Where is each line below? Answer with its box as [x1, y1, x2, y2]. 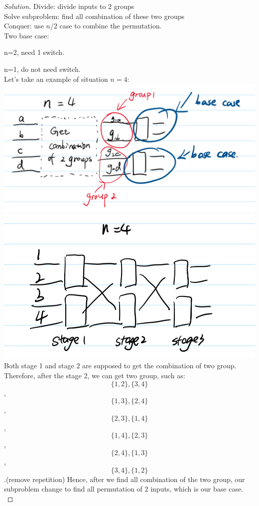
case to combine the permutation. [59, 20, 162, 31]
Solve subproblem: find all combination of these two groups [4, 10, 184, 21]
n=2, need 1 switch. [4, 47, 65, 57]
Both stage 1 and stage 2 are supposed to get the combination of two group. [4, 360, 237, 371]
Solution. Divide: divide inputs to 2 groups [4, 1, 134, 11]
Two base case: [4, 30, 49, 40]
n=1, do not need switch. [4, 63, 81, 74]
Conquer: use [4, 20, 44, 31]
